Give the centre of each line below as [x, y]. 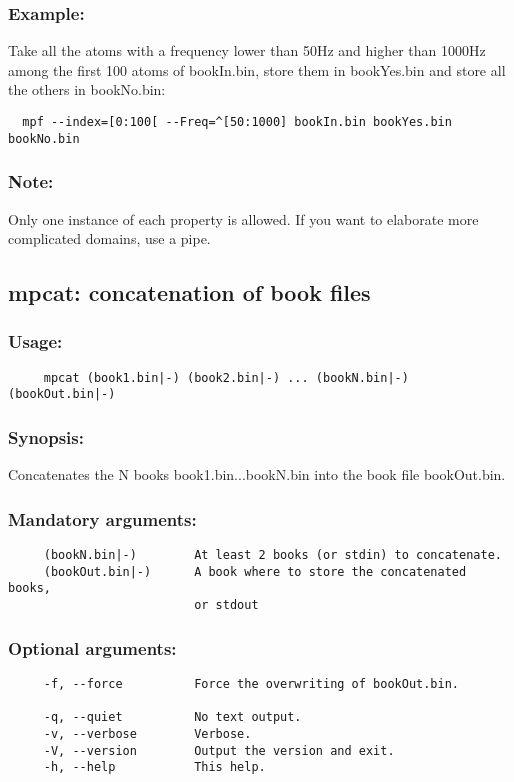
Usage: [35, 341]
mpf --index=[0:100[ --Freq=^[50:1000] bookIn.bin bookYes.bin [237, 122]
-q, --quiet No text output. [172, 717]
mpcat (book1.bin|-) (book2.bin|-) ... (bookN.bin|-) [226, 377]
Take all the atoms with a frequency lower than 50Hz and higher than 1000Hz [247, 50]
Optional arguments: [92, 647]
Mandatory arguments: [102, 518]
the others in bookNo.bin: [87, 89]
